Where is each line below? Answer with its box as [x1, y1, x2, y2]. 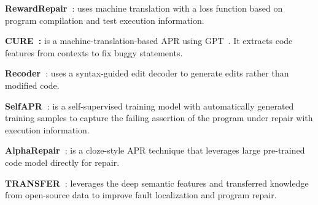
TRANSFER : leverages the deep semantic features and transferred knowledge [5, 176, 309, 189]
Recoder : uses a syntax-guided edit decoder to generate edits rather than [5, 67, 289, 80]
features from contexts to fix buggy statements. [5, 46, 183, 59]
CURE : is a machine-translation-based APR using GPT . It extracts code [5, 34, 293, 47]
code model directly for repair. [5, 155, 120, 168]
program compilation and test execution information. [5, 13, 204, 26]
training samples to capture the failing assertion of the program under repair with [5, 111, 313, 124]
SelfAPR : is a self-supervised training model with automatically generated [5, 99, 294, 112]
